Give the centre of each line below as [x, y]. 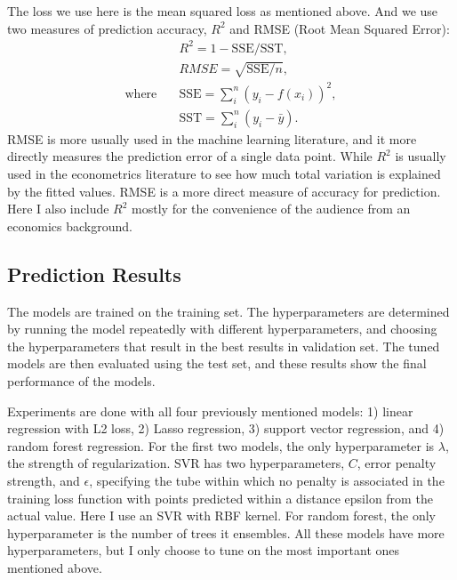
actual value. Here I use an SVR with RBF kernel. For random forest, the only [221, 516]
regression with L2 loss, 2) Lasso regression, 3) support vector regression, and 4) [226, 428]
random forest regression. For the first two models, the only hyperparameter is [221, 445]
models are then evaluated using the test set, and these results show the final [217, 363]
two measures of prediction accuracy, [107, 28]
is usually [421, 156]
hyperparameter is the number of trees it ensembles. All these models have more [226, 532]
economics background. [70, 226]
